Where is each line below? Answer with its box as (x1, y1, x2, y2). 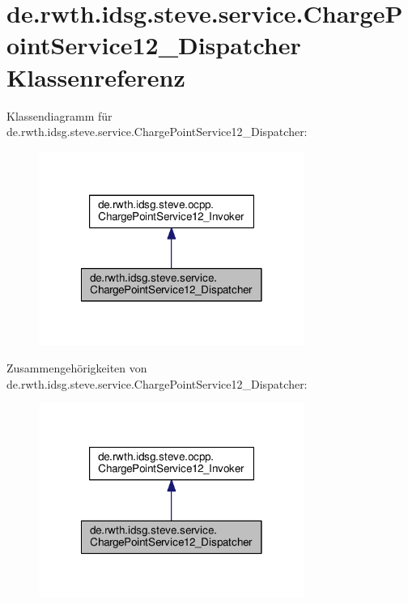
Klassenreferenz (6, 60, 185, 93)
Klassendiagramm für (6, 107, 113, 124)
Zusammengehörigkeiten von (6, 359, 147, 376)
